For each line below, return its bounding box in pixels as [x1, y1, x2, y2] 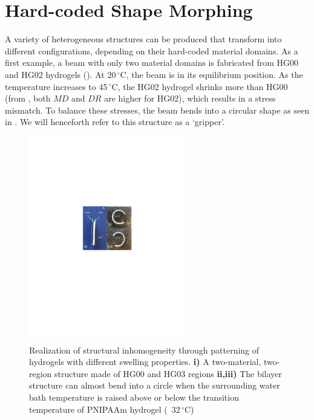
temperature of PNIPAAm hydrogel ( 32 [29, 402, 180, 415]
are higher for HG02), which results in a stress [104, 92, 276, 105]
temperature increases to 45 [5, 80, 108, 92]
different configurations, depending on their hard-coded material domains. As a [5, 44, 298, 57]
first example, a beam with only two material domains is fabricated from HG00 [5, 56, 299, 69]
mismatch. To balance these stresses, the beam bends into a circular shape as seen [5, 103, 310, 116]
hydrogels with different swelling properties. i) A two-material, [29, 355, 261, 368]
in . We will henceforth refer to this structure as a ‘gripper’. [5, 115, 225, 128]
